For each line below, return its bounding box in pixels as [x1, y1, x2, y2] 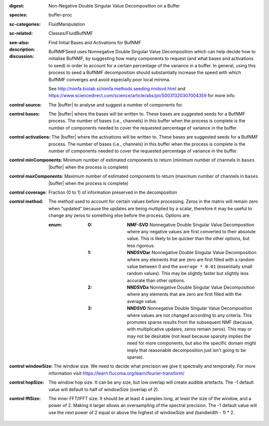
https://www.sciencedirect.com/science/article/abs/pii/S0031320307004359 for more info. [48, 93, 236, 99]
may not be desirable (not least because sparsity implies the [127, 333, 251, 339]
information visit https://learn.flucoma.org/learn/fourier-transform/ [48, 370, 185, 376]
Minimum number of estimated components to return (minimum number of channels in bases [63, 157, 255, 163]
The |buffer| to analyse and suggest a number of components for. [48, 102, 183, 108]
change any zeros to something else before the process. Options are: [48, 212, 191, 219]
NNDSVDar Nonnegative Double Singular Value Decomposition [127, 250, 257, 256]
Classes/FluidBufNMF [48, 30, 93, 36]
